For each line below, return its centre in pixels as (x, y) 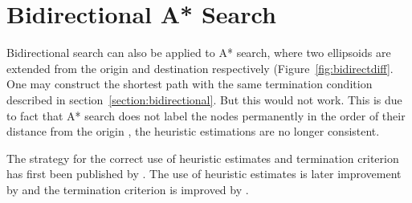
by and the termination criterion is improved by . (128, 189)
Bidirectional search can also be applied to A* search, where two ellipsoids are (199, 53)
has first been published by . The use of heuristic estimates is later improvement (204, 174)
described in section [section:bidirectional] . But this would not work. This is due (204, 99)
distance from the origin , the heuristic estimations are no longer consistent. (193, 131)
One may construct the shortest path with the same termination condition (190, 84)
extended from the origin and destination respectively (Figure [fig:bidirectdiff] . (200, 68)
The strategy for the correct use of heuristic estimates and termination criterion (203, 158)
